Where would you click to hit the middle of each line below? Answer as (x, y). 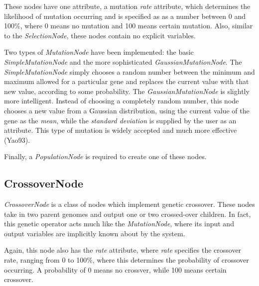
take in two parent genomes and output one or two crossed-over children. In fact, (128, 214)
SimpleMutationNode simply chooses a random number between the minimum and (129, 71)
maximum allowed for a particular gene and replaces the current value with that (127, 81)
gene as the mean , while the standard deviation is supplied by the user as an (120, 120)
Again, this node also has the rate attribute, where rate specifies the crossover (123, 250)
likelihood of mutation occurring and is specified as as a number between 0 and (125, 16)
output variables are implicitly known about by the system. (95, 233)
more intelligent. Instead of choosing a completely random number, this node (122, 101)
